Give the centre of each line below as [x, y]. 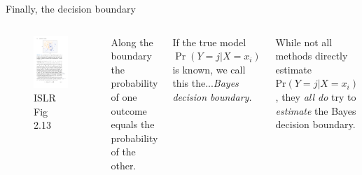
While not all [304, 42]
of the [123, 152]
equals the [133, 124]
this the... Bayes [206, 83]
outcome [129, 110]
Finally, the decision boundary [71, 8]
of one [124, 96]
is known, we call [209, 69]
